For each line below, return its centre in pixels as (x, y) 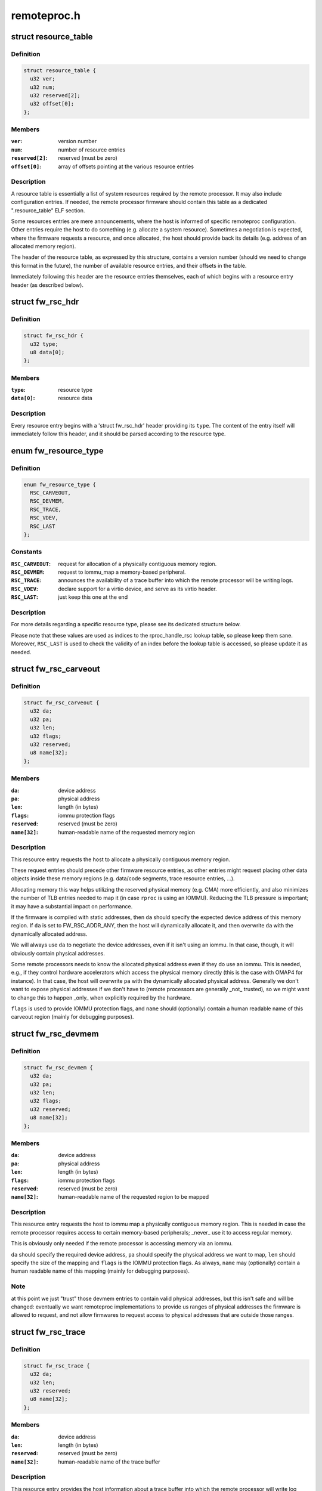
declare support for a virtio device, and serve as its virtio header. (137, 589)
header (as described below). (47, 285)
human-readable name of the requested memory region (126, 832)
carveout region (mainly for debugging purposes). (72, 1017)
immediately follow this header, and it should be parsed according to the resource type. (118, 434)
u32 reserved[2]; (55, 95)
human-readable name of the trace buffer (109, 1462)
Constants (27, 552)
